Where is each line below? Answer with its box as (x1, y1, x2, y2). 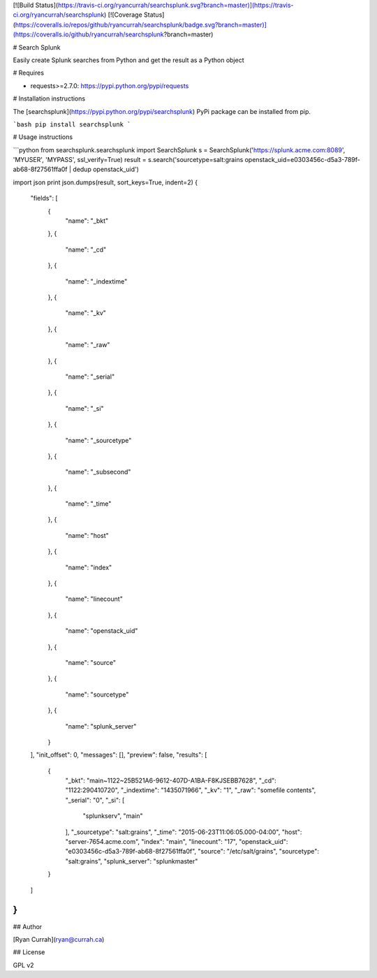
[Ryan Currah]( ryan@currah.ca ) (13, 935, 105, 943)
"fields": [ (30, 194, 59, 203)
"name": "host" (65, 531, 110, 539)
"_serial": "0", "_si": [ (65, 796, 125, 804)
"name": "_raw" (65, 341, 110, 349)
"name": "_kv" (65, 309, 106, 317)
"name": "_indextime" (65, 277, 128, 286)
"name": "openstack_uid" (65, 627, 138, 635)
